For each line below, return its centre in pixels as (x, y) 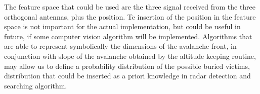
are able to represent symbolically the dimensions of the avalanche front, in (120, 46)
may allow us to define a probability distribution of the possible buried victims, (127, 66)
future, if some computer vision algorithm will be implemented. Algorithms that (128, 36)
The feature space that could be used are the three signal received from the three (130, 7)
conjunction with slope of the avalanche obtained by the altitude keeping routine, (130, 56)
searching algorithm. (36, 85)
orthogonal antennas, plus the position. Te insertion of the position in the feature (130, 16)
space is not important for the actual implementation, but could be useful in (122, 26)
